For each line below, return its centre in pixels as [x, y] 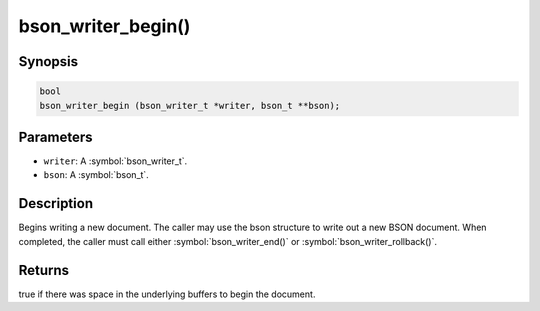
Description [56, 203]
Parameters [55, 136]
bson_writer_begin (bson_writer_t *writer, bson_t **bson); [190, 105]
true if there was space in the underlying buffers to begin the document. [167, 294]
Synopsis [48, 61]
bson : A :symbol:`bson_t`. [96, 175]
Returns [44, 270]
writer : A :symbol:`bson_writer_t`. [115, 161]
